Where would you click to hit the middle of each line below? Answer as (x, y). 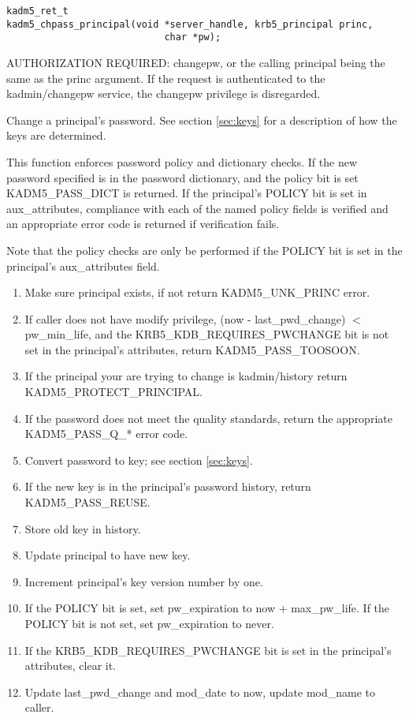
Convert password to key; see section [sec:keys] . (139, 460)
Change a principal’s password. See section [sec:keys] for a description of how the (202, 120)
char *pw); (193, 37)
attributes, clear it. (71, 666)
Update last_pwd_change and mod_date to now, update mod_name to (200, 692)
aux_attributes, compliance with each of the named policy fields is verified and (197, 208)
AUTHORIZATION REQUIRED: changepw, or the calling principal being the (196, 62)
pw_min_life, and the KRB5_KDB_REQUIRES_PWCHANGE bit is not (207, 334)
